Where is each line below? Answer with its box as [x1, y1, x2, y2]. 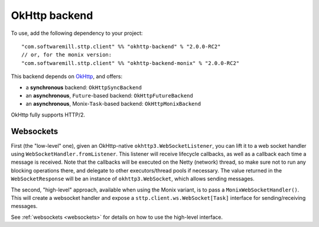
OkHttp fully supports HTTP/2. [11, 111, 86, 118]
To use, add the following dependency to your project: [11, 30, 143, 37]
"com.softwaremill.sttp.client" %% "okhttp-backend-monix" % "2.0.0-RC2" [21, 60, 240, 66]
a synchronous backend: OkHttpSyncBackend [25, 83, 142, 91]
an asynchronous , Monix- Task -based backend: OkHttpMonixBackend [25, 100, 201, 108]
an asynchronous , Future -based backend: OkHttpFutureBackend [25, 92, 193, 99]
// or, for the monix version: [21, 51, 112, 59]
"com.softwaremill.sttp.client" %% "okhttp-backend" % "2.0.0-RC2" [21, 43, 221, 50]
